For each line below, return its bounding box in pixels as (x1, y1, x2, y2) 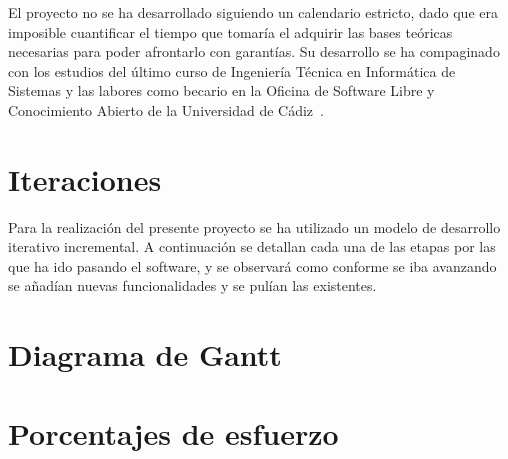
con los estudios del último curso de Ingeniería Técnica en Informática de (8, 60, 456, 81)
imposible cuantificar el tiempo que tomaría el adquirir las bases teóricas (8, 21, 453, 42)
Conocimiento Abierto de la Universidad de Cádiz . (8, 99, 324, 120)
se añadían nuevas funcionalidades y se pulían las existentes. (8, 275, 377, 296)
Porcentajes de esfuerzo (8, 412, 339, 453)
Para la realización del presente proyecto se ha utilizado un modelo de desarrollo (8, 216, 501, 237)
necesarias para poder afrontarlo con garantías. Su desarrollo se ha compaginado (8, 41, 500, 62)
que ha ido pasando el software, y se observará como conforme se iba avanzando (8, 255, 497, 276)
